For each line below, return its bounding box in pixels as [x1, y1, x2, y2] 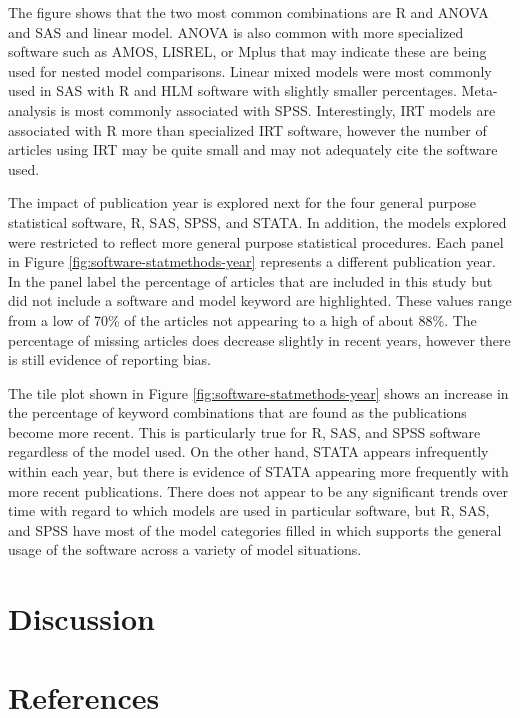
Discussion [8, 598, 155, 639]
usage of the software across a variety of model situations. [8, 539, 362, 560]
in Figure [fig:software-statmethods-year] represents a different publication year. [8, 251, 496, 272]
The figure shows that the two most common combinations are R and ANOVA [8, 2, 489, 22]
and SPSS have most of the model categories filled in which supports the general [8, 519, 502, 540]
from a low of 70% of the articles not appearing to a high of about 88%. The [8, 309, 477, 330]
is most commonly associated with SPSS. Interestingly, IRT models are [60, 99, 496, 120]
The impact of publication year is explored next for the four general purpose [8, 192, 476, 213]
